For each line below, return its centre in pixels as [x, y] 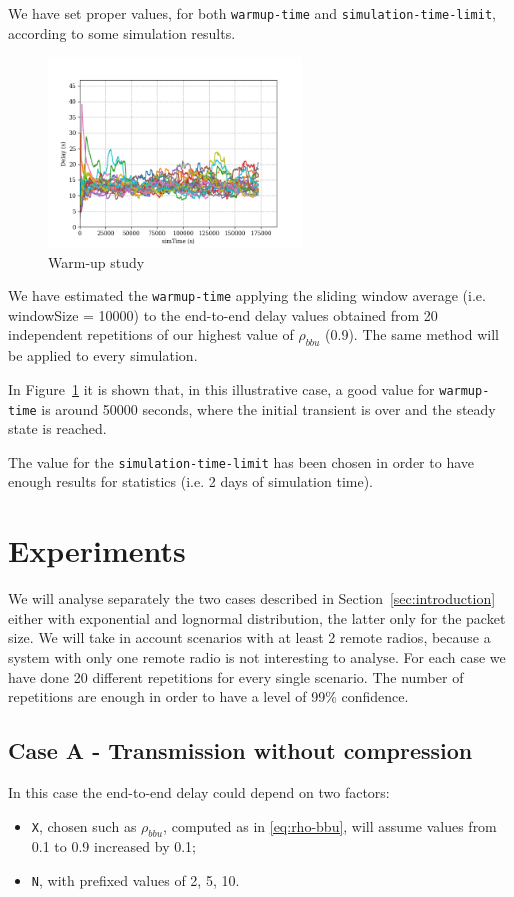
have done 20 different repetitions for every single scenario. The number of [236, 676]
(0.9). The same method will [412, 334]
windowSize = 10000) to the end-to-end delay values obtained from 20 [223, 314]
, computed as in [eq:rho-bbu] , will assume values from [330, 825]
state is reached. [57, 428]
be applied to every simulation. [103, 355]
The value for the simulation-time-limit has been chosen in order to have [241, 461]
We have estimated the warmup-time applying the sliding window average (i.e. [247, 295]
